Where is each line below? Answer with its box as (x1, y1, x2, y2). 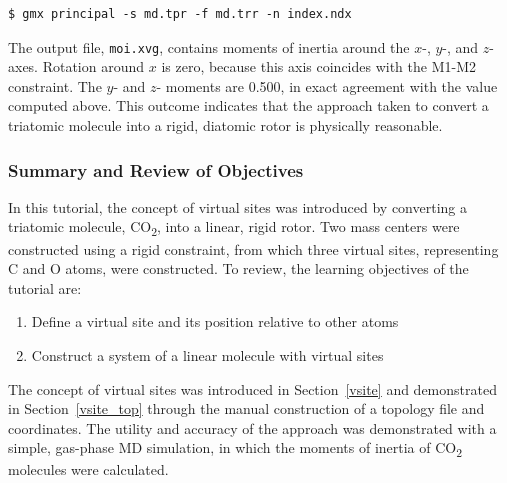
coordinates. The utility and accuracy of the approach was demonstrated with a (8, 417, 497, 438)
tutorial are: (8, 277, 82, 298)
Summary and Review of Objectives (8, 157, 304, 182)
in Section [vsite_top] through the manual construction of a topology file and (8, 398, 485, 419)
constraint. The (8, 75, 102, 96)
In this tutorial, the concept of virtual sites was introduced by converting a (8, 196, 467, 217)
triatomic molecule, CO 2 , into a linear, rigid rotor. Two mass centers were (8, 216, 460, 240)
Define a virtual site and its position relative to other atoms (31, 311, 399, 332)
